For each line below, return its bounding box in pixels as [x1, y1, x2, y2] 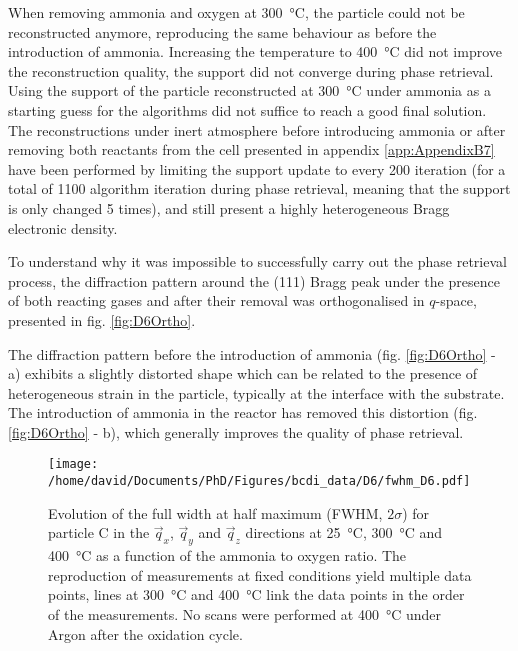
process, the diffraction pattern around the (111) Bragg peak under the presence [8, 270, 500, 291]
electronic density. [8, 217, 118, 238]
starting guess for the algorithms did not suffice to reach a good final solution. [8, 99, 487, 120]
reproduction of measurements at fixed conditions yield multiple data [48, 564, 472, 585]
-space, [435, 290, 477, 311]
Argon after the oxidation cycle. [48, 623, 243, 644]
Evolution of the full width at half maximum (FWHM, [48, 502, 383, 523]
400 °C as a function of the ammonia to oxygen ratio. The [48, 545, 407, 566]
